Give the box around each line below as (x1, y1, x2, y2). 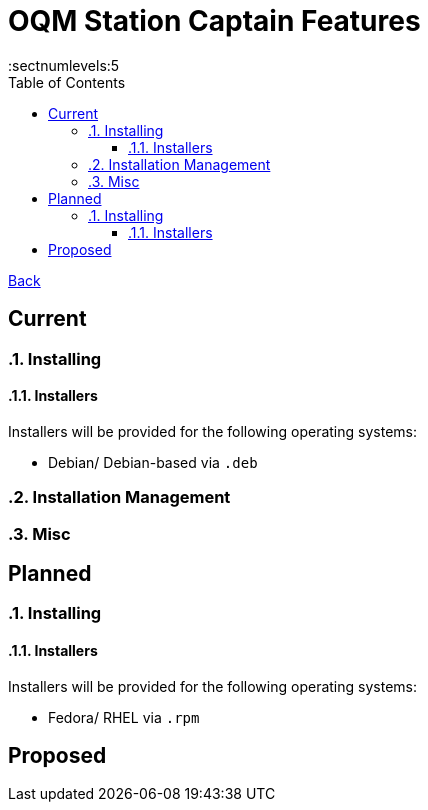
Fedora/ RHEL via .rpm (48, 708, 200, 726)
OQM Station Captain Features (8, 4, 421, 38)
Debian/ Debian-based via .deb (48, 453, 258, 471)
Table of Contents (8, 73, 126, 91)
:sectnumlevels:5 (8, 56, 120, 74)
